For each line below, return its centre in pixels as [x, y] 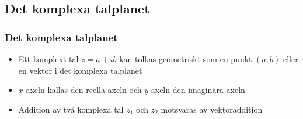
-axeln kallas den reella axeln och [82, 90]
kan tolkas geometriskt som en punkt [186, 59]
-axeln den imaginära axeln [197, 90]
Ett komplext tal [48, 59]
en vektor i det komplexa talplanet [80, 70]
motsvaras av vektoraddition [212, 109]
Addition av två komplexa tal [71, 109]
